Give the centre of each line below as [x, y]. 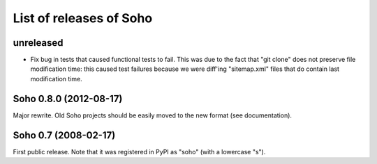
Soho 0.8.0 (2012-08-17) [68, 98]
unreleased [38, 43]
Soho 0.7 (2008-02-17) [64, 135]
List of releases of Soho [83, 18]
